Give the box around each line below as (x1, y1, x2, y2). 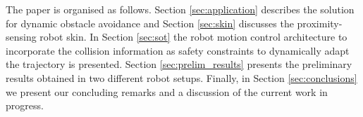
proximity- (297, 15, 343, 30)
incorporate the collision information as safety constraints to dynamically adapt (6, 43, 350, 57)
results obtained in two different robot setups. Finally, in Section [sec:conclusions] (6, 70, 357, 85)
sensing (6, 29, 37, 44)
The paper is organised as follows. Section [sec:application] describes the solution (6, 2, 355, 16)
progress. (6, 98, 44, 113)
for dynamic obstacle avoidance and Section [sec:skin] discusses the (6, 15, 294, 30)
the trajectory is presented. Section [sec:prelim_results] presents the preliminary (6, 57, 352, 71)
